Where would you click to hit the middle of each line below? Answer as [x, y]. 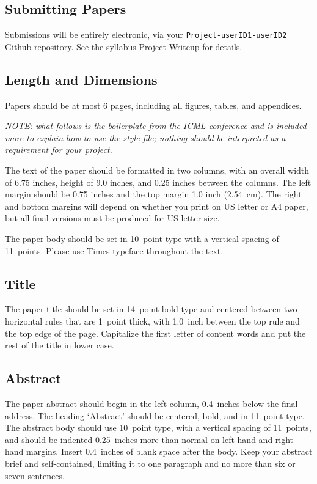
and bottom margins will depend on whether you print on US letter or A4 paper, [157, 206]
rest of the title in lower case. [60, 345]
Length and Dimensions [81, 79]
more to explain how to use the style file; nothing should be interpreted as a [145, 137]
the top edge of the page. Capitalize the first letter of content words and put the [155, 333]
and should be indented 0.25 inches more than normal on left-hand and [139, 439]
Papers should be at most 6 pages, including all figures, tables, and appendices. [153, 105]
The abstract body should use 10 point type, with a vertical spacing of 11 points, [158, 427]
